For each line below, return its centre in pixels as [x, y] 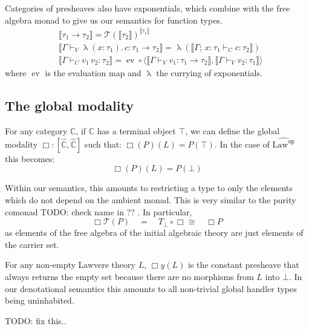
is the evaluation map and [93, 72]
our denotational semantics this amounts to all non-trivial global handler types [151, 288]
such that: [103, 144]
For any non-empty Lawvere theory [70, 265]
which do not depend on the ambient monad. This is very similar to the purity [151, 200]
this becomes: [30, 158]
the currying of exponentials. [209, 72]
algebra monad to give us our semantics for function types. [114, 20]
